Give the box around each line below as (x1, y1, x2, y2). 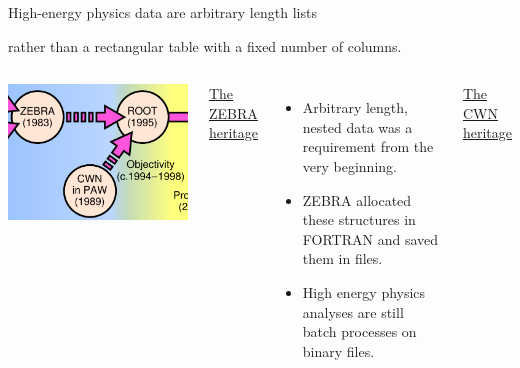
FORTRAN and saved (302, 228, 439, 249)
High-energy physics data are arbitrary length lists (8, 2, 317, 22)
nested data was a (302, 116, 413, 137)
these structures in (302, 209, 416, 230)
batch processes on (302, 321, 417, 342)
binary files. (302, 340, 375, 361)
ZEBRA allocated (302, 189, 412, 210)
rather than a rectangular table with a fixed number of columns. (8, 35, 402, 56)
